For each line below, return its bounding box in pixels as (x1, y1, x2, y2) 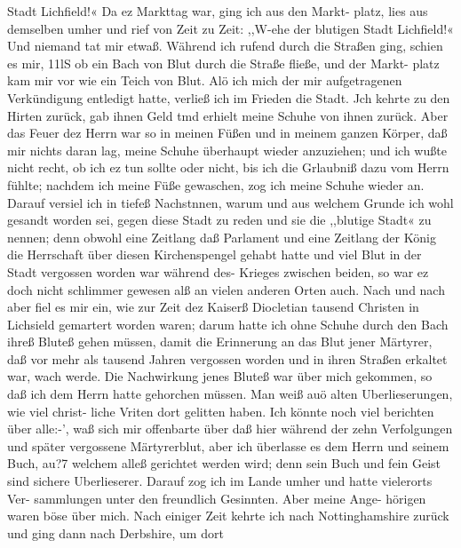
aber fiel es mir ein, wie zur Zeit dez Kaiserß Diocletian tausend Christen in (7, 298, 419, 316)
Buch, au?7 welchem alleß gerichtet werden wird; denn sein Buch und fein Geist (7, 454, 441, 473)
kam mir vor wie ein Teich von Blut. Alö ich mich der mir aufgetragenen (7, 71, 402, 90)
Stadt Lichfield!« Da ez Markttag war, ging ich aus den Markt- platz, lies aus (7, 2, 428, 20)
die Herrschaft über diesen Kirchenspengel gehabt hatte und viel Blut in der (7, 245, 422, 264)
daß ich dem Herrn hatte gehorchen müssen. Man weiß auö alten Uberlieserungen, (7, 385, 453, 403)
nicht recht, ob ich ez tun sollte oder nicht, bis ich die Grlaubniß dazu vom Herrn (7, 158, 449, 177)
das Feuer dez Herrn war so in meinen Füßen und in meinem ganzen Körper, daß (7, 123, 448, 142)
